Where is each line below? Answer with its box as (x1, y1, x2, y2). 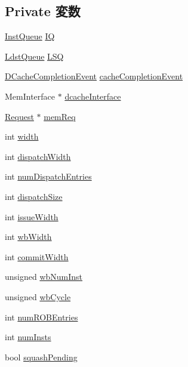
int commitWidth (5, 250, 69, 263)
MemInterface (5, 90, 56, 102)
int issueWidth (5, 210, 58, 223)
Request (5, 110, 34, 122)
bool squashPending (5, 350, 78, 363)
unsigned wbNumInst (5, 270, 83, 283)
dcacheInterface (64, 90, 121, 102)
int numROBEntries (5, 310, 78, 323)
